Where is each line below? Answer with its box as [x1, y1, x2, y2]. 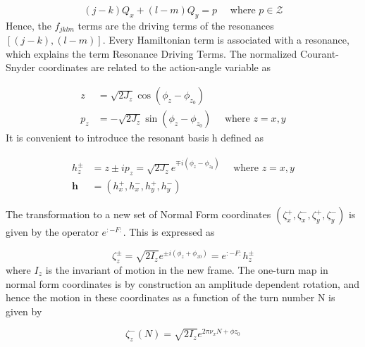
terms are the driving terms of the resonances [78, 18, 274, 32]
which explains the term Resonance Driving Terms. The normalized [6, 46, 297, 61]
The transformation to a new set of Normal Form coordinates [6, 207, 271, 222]
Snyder [6, 60, 36, 75]
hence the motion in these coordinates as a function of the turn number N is [6, 290, 335, 305]
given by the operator [6, 225, 99, 239]
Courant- [300, 46, 339, 61]
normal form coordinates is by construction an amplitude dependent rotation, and [6, 276, 360, 291]
